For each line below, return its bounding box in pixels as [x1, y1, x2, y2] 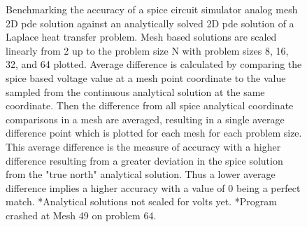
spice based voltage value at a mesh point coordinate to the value [6, 70, 286, 85]
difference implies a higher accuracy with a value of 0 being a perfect [6, 180, 301, 195]
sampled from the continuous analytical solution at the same [6, 84, 265, 99]
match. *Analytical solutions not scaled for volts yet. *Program [6, 194, 277, 209]
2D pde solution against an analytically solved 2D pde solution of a [6, 15, 294, 30]
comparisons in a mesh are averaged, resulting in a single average [6, 111, 285, 126]
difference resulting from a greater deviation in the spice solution [6, 153, 283, 167]
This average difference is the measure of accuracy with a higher [6, 139, 281, 153]
